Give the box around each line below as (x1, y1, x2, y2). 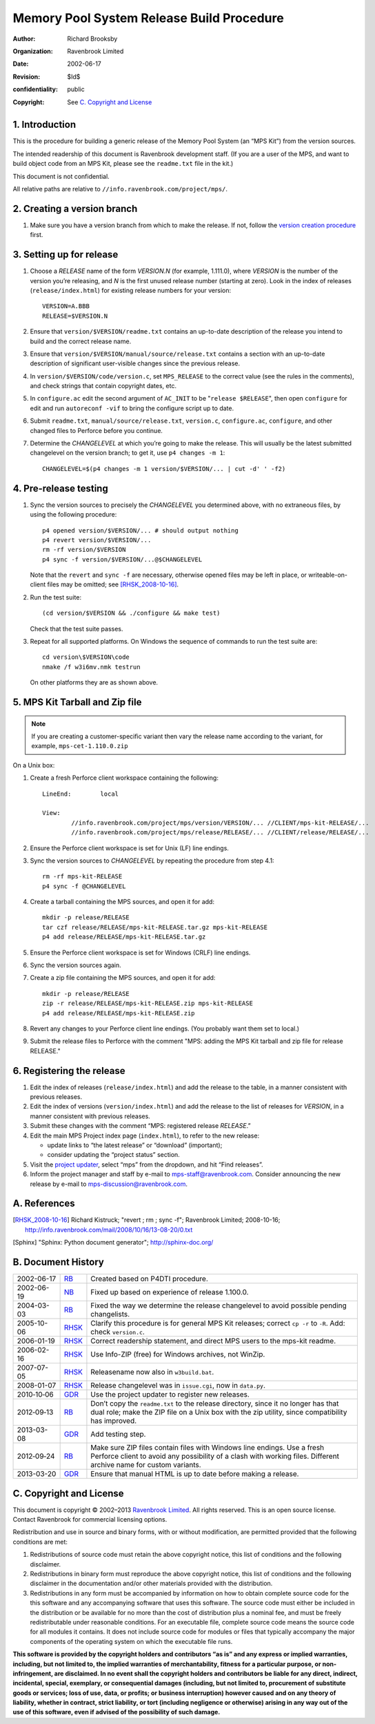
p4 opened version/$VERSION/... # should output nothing (42, 526, 239, 535)
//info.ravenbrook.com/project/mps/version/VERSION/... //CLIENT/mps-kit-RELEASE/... (71, 818, 369, 827)
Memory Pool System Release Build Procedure (12, 10, 284, 26)
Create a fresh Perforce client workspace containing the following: (30, 774, 219, 782)
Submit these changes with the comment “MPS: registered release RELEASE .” (30, 1122, 251, 1130)
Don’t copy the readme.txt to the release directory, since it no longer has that (90, 1399, 339, 1408)
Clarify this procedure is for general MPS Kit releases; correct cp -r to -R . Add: (90, 1319, 345, 1328)
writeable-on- (307, 571, 348, 580)
